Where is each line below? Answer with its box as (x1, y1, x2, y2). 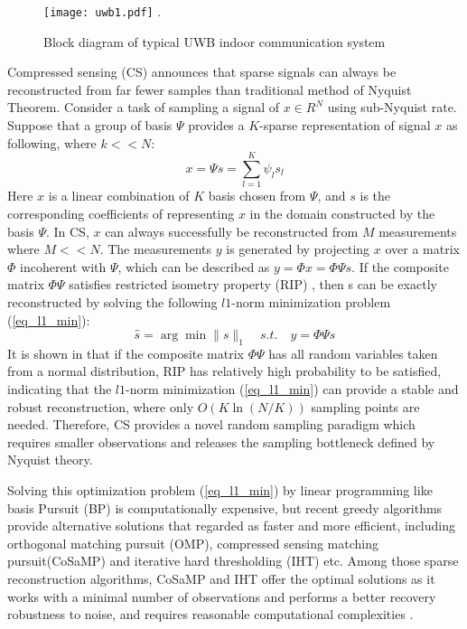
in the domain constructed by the (249, 203, 435, 222)
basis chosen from (208, 186, 306, 205)
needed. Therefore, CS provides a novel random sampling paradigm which (7, 415, 416, 434)
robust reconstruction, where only (7, 397, 194, 416)
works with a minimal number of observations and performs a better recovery (7, 587, 436, 606)
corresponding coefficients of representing (7, 203, 235, 222)
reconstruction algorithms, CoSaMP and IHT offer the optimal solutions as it (7, 569, 435, 588)
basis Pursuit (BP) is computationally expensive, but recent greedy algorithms (7, 498, 443, 517)
